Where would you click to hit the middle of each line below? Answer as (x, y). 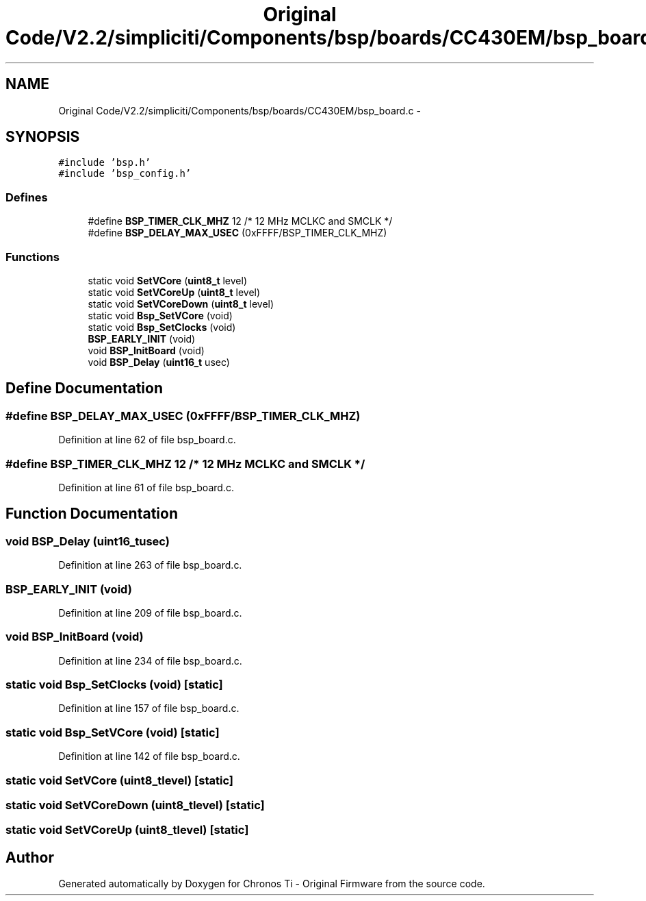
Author (30, 857)
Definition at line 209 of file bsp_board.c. (150, 613)
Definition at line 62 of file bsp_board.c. (147, 440)
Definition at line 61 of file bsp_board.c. (146, 487)
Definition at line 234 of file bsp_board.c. (150, 661)
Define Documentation (84, 388)
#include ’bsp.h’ (105, 163)
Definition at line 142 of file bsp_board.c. (149, 756)
